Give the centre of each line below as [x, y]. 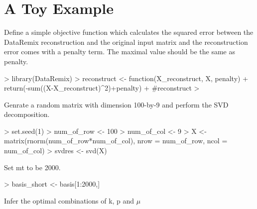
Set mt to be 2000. [32, 167]
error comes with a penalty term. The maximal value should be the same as [120, 52]
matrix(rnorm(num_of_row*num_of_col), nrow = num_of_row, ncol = [116, 141]
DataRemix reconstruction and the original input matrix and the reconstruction [126, 42]
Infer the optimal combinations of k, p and [69, 200]
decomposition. [27, 114]
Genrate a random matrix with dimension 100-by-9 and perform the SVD [116, 104]
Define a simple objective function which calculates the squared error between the [129, 32]
